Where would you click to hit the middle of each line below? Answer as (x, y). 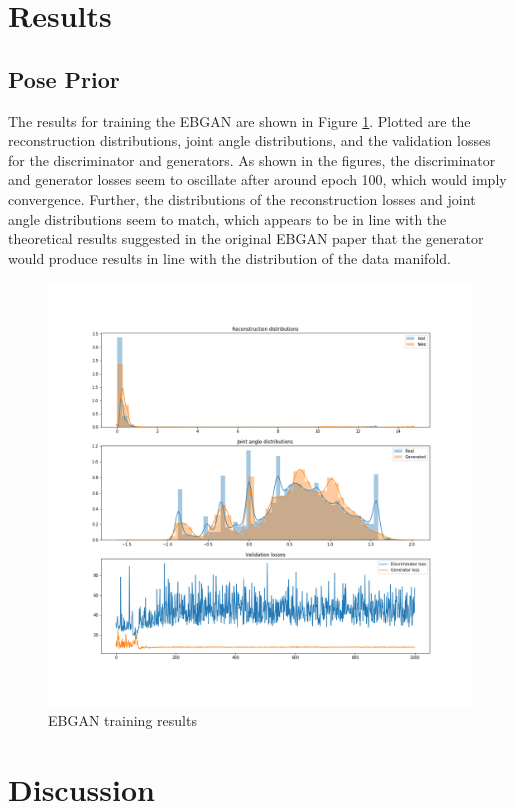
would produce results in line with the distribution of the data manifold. (229, 257)
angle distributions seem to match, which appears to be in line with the (227, 218)
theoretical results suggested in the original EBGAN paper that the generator (246, 238)
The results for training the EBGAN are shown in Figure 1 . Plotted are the (239, 120)
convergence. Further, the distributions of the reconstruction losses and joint (242, 198)
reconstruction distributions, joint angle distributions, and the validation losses (249, 140)
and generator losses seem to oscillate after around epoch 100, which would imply (257, 179)
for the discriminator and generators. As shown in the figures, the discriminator (252, 159)
